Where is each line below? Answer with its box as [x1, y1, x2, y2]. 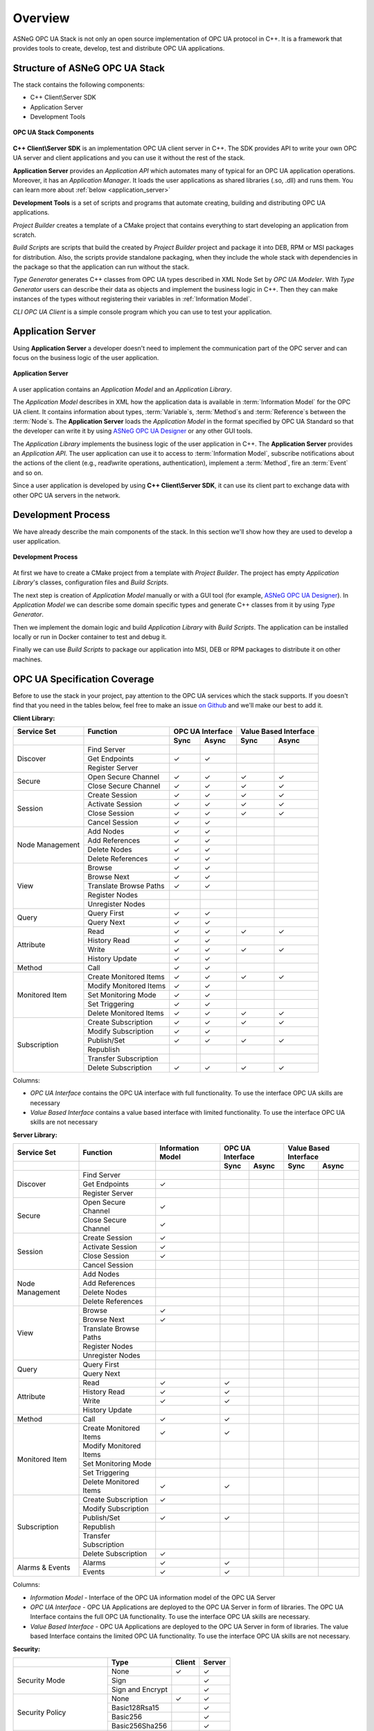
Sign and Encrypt [111, 1685, 168, 1694]
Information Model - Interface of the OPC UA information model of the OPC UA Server [30, 1593, 276, 1602]
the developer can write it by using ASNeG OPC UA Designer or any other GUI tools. [12, 427, 253, 436]
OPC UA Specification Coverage [12, 673, 154, 685]
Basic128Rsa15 [111, 1703, 159, 1712]
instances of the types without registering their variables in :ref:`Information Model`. [12, 295, 252, 303]
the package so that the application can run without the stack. [12, 263, 190, 271]
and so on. [12, 468, 44, 477]
